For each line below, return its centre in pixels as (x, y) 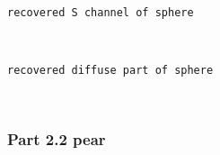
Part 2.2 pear (57, 139)
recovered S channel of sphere (101, 13)
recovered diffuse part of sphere (110, 71)
